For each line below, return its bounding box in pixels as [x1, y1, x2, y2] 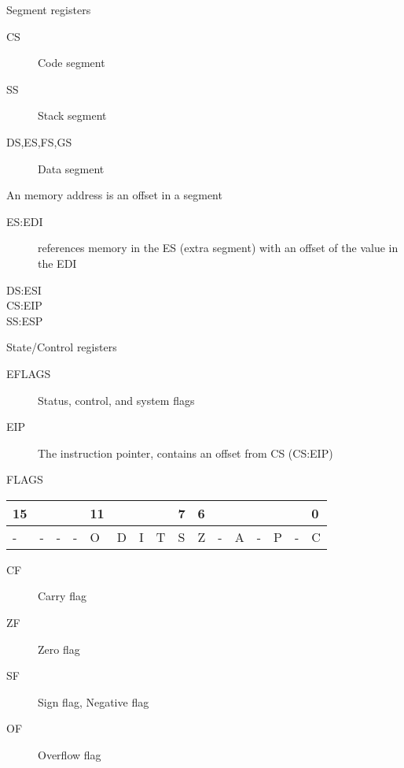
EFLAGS [6, 365, 51, 381]
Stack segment [38, 107, 107, 124]
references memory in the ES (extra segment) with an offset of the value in [38, 239, 398, 256]
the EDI [38, 254, 77, 271]
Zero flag [38, 640, 80, 657]
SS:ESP [6, 312, 43, 328]
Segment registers [6, 2, 91, 17]
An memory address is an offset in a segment [6, 187, 222, 203]
